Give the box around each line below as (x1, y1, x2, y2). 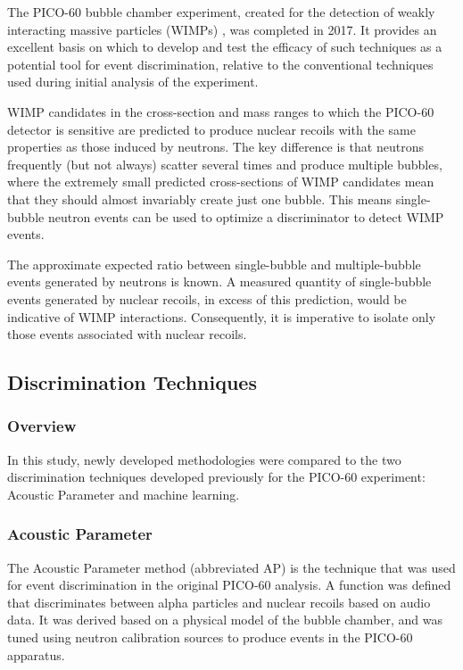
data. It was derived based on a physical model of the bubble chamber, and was (7, 610, 443, 629)
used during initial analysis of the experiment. (7, 72, 259, 91)
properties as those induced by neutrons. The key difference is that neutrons (7, 137, 424, 156)
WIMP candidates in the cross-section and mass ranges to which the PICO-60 (7, 102, 434, 120)
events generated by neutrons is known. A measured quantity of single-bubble (7, 272, 432, 291)
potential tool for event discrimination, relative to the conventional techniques (7, 54, 434, 73)
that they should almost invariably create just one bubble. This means (7, 189, 392, 208)
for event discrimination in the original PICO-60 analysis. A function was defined (7, 575, 451, 594)
